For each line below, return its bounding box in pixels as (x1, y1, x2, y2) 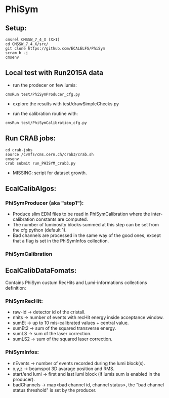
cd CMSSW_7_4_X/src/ (5, 42, 49, 47)
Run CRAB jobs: (5, 134, 56, 143)
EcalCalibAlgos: (5, 184, 57, 193)
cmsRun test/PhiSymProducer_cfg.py (5, 92, 80, 97)
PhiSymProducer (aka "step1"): (5, 199, 84, 206)
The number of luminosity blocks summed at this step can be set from (12, 222, 159, 228)
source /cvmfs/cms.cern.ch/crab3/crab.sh (5, 152, 94, 157)
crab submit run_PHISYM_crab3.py (5, 161, 76, 166)
